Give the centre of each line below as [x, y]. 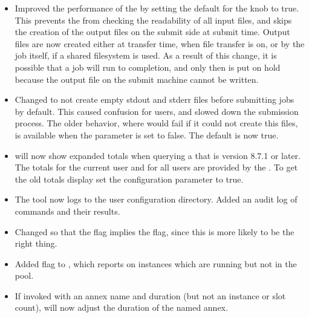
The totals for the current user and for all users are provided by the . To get [156, 167]
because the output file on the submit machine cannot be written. [137, 79]
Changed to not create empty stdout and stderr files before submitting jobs [154, 99]
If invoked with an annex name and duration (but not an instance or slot [150, 295]
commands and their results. [67, 211]
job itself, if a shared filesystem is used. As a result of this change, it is [146, 55]
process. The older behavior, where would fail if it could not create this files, [156, 123]
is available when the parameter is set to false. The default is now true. [147, 135]
